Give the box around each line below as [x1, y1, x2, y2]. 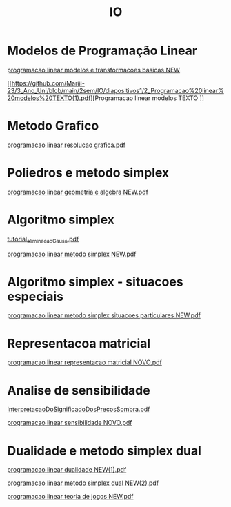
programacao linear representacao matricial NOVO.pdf [7, 358, 162, 366]
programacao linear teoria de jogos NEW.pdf [7, 493, 134, 501]
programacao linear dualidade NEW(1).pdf [7, 466, 127, 474]
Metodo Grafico [7, 118, 99, 134]
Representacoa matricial [7, 335, 151, 351]
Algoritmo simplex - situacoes [7, 274, 184, 290]
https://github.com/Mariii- [11, 79, 85, 87]
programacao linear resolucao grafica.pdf [7, 141, 126, 149]
